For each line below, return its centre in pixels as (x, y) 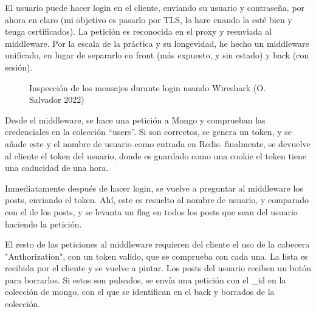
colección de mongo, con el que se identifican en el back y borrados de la (140, 292)
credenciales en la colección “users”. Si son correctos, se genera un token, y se (148, 132)
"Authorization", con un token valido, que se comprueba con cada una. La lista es (156, 256)
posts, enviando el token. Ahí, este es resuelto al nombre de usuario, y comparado (157, 200)
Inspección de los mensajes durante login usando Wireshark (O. (148, 87)
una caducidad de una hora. (57, 168)
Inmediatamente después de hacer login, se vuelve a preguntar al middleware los (154, 188)
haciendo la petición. (43, 224)
